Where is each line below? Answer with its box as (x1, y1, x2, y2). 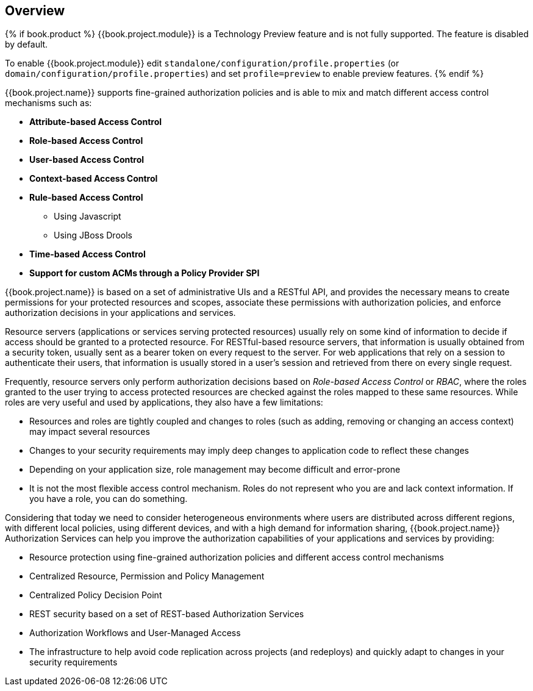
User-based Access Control (29, 154, 145, 165)
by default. (5, 39, 48, 50)
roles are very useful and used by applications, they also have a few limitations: (5, 397, 323, 408)
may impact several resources (29, 426, 150, 437)
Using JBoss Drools (54, 230, 132, 241)
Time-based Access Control (29, 249, 146, 260)
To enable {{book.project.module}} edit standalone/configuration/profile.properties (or (5, 58, 399, 69)
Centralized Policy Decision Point (29, 590, 162, 601)
